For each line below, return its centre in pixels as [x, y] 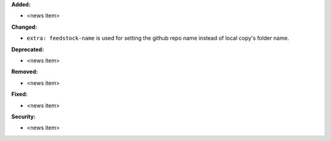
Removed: [25, 72]
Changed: [24, 27]
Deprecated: [28, 49]
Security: [24, 117]
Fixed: [19, 94]
